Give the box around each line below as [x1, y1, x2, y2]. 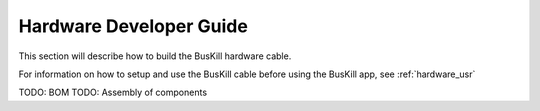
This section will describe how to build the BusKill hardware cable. [18, 50, 292, 62]
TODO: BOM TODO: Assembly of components [18, 86, 208, 99]
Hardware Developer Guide [18, 15, 249, 37]
